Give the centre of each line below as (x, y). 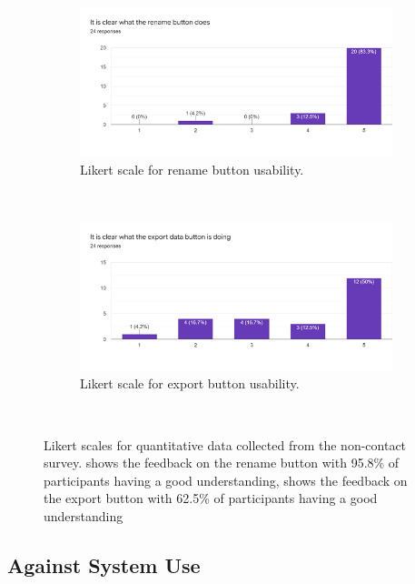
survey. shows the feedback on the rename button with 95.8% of (222, 463)
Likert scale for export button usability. (190, 383)
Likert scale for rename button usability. (192, 169)
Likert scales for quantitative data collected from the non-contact (225, 444)
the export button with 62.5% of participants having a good (211, 498)
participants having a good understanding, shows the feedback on (226, 480)
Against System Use (104, 564)
